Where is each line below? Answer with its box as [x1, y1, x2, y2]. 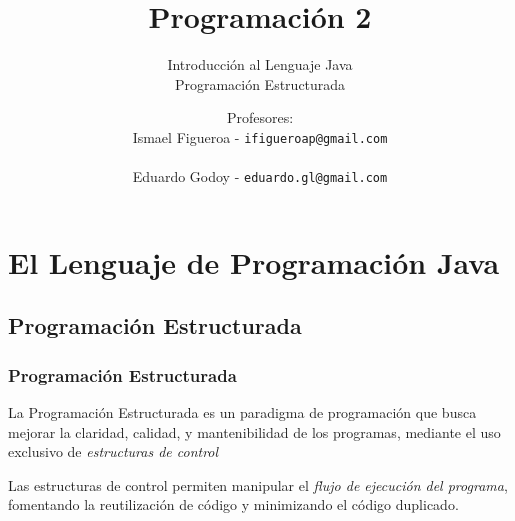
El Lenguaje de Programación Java [8, 241, 500, 282]
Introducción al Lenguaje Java [167, 54, 353, 75]
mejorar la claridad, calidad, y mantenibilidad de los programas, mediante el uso [8, 421, 501, 442]
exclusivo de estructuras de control [8, 441, 219, 462]
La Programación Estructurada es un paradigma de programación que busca [8, 402, 477, 422]
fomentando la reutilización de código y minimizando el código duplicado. [8, 494, 459, 515]
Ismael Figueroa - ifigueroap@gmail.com [132, 126, 388, 147]
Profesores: [226, 107, 294, 128]
